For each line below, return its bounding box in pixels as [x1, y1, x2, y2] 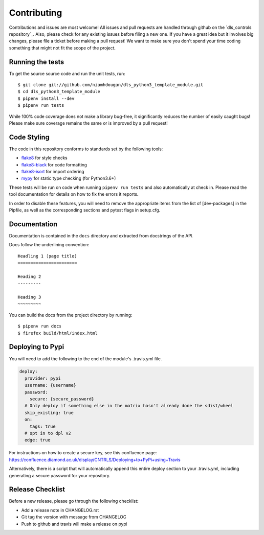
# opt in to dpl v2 [24, 431, 71, 436]
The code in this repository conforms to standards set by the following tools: [9, 146, 163, 152]
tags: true [29, 423, 56, 429]
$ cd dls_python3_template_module [18, 89, 100, 94]
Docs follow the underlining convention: [9, 242, 89, 248]
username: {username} [24, 382, 77, 388]
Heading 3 [18, 294, 41, 300]
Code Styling [9, 133, 50, 141]
